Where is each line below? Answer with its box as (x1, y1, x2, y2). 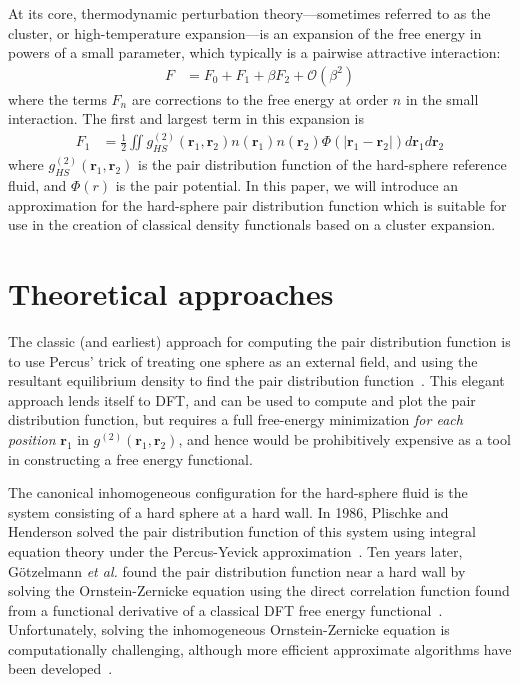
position (8, 428, 56, 449)
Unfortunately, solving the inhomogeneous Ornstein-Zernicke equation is (8, 619, 450, 640)
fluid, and (8, 175, 67, 196)
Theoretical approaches (8, 273, 334, 314)
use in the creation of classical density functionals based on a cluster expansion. (8, 214, 496, 235)
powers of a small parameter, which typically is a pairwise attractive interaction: (8, 42, 501, 63)
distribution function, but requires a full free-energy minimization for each (8, 409, 463, 430)
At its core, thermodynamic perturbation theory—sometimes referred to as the (8, 3, 491, 23)
